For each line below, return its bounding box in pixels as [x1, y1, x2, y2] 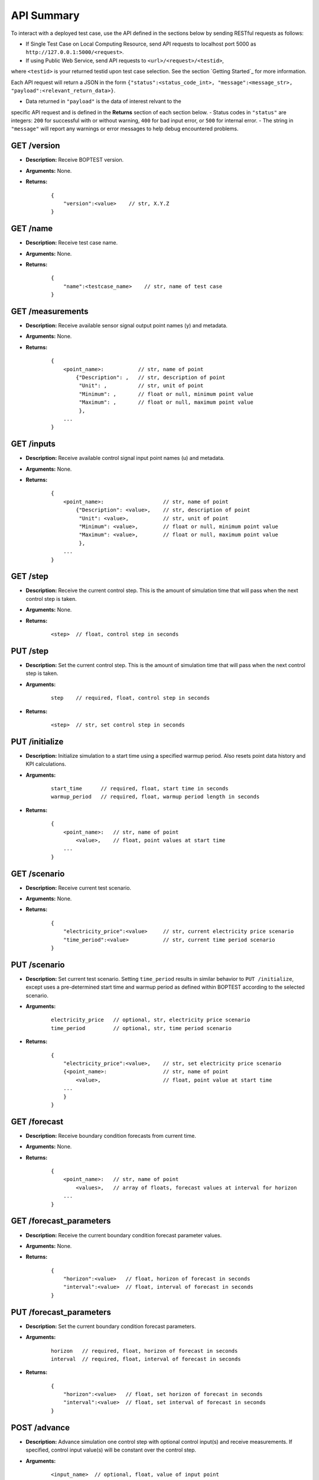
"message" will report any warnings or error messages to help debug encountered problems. [11, 125, 239, 133]
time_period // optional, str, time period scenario [51, 1025, 232, 1031]
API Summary [11, 9, 80, 22]
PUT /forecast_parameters [11, 1307, 112, 1317]
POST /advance [11, 1423, 70, 1433]
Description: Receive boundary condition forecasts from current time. [25, 1132, 196, 1139]
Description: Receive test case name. [25, 239, 118, 246]
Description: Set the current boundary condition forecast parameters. [25, 1323, 196, 1330]
